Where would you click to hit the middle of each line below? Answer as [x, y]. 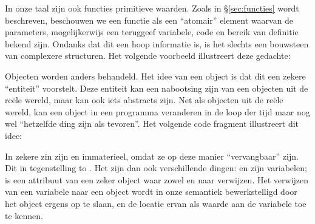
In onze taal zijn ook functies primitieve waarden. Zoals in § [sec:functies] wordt [152, 8]
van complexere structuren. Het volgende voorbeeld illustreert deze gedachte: [148, 56]
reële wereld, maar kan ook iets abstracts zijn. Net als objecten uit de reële [144, 100]
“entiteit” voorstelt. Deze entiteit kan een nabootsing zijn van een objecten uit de [157, 88]
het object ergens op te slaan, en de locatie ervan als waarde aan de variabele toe [156, 203]
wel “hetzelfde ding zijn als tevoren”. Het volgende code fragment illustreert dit [152, 124]
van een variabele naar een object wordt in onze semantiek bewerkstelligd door [151, 192]
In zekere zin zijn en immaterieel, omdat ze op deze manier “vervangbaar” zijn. [152, 156]
